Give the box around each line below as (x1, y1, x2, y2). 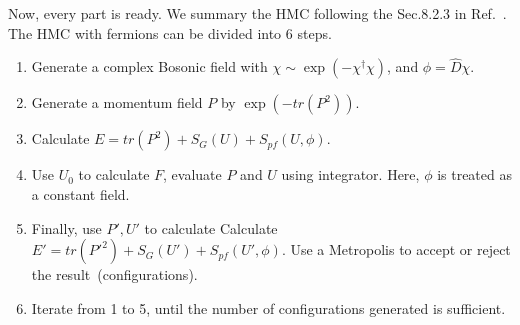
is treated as (437, 164, 512, 185)
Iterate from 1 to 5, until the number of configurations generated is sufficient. (31, 297, 506, 318)
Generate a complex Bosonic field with (31, 56, 268, 77)
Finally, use (31, 217, 102, 238)
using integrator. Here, (281, 164, 420, 185)
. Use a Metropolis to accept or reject (281, 239, 511, 260)
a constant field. (31, 184, 130, 204)
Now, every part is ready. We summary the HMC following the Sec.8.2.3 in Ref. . (8, 3, 507, 23)
